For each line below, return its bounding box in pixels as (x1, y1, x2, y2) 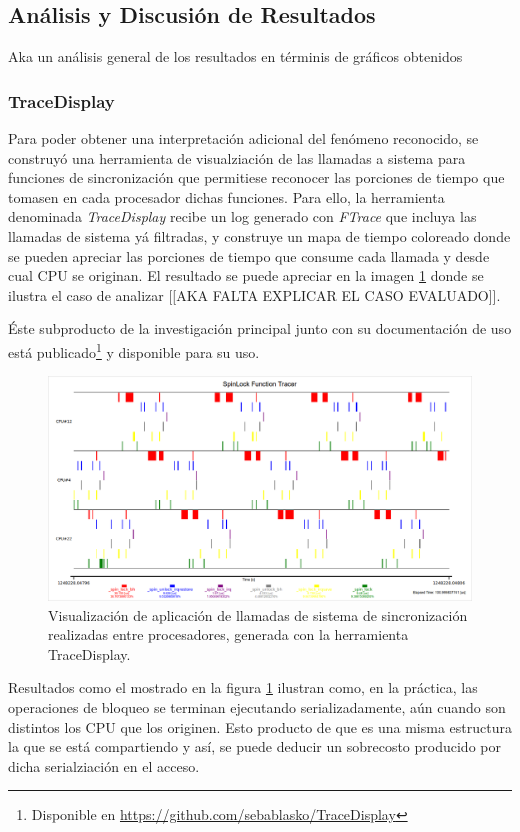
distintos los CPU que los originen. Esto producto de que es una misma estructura (8, 716, 512, 737)
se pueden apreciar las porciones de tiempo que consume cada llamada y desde (8, 245, 490, 266)
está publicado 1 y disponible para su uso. (8, 338, 260, 362)
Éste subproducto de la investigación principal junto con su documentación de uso (8, 318, 512, 339)
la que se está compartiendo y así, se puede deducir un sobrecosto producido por (8, 736, 501, 757)
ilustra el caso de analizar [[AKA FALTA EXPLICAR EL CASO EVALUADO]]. (8, 284, 501, 305)
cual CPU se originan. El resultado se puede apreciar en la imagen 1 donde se (8, 265, 484, 286)
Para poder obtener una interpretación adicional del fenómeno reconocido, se (8, 128, 479, 149)
